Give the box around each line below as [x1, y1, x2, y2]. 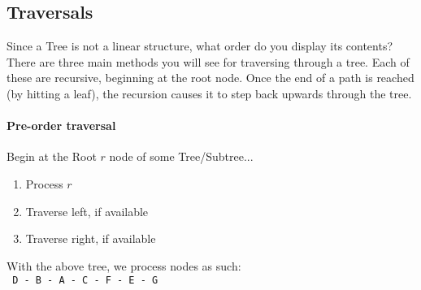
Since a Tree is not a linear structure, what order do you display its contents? [7, 37, 393, 54]
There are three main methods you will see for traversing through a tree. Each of [7, 53, 410, 70]
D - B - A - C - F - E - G [12, 275, 158, 287]
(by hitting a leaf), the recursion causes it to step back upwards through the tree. [7, 84, 412, 102]
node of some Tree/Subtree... [109, 148, 254, 165]
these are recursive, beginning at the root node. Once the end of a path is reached [7, 69, 414, 86]
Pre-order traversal [7, 117, 116, 134]
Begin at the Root [7, 148, 97, 165]
